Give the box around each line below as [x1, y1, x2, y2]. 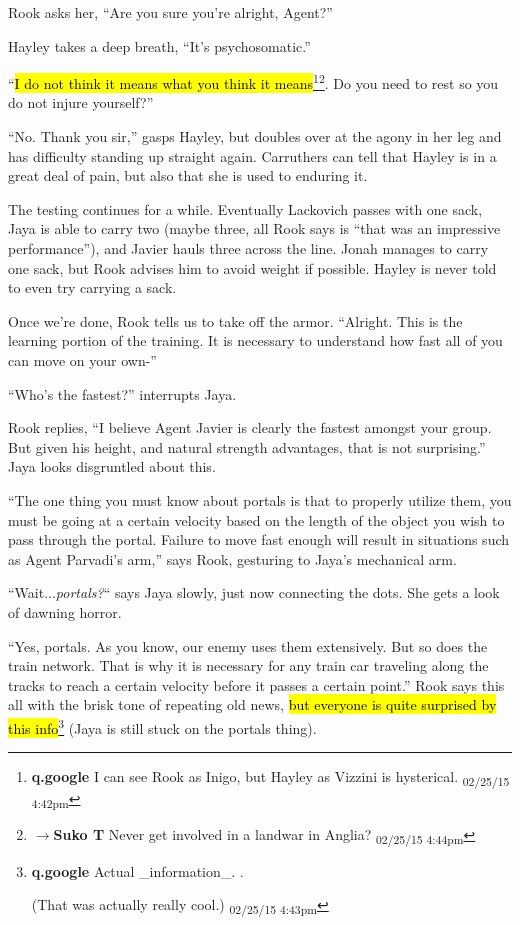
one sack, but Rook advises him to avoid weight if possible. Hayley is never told [8, 257, 497, 278]
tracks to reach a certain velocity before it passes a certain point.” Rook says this [8, 674, 505, 695]
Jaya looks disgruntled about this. [8, 456, 216, 477]
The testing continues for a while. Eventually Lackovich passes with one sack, [8, 198, 483, 219]
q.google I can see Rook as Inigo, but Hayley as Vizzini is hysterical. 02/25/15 [31, 766, 510, 789]
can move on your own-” [8, 349, 157, 370]
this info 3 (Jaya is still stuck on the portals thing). [8, 714, 317, 738]
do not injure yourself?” [8, 92, 154, 113]
